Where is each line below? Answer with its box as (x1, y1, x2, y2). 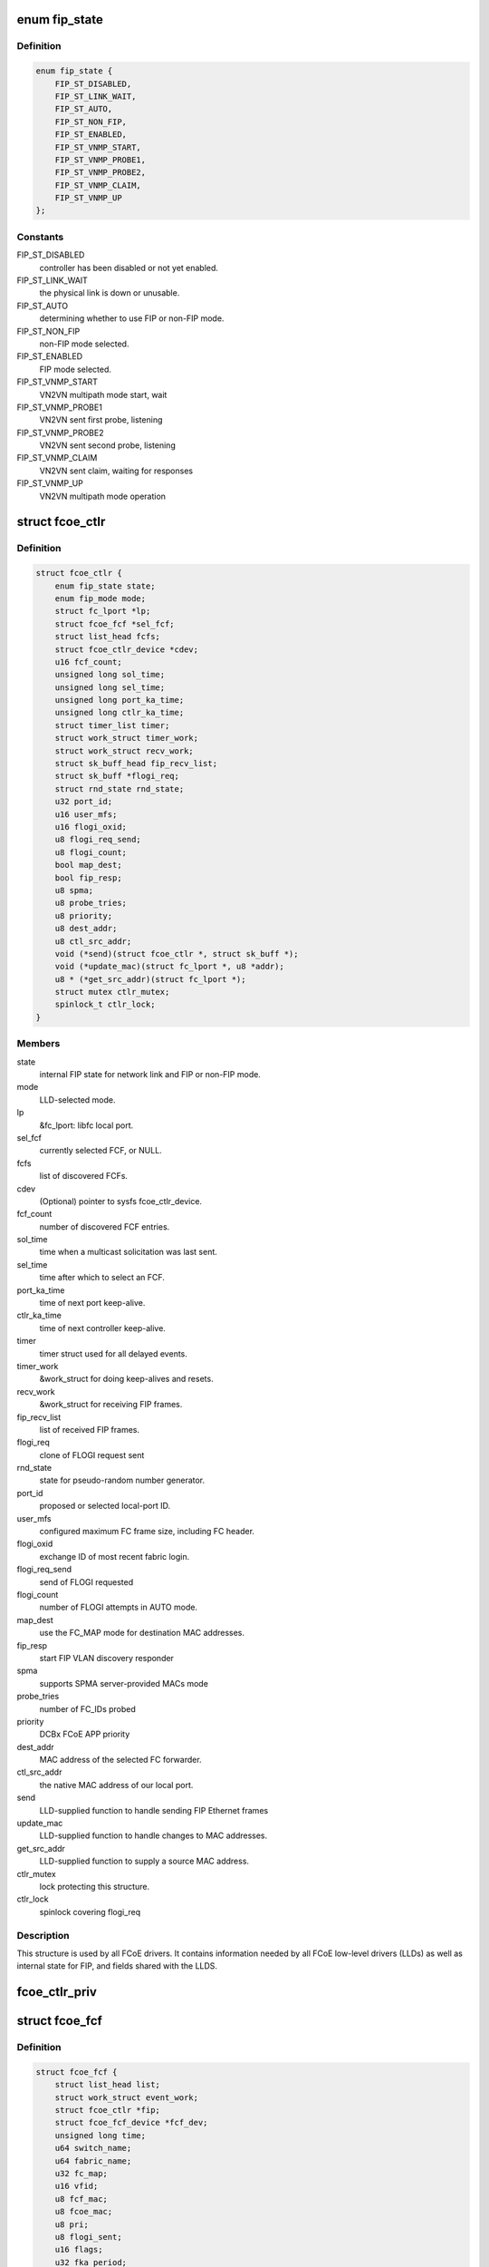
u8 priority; (54, 910, 113, 920)
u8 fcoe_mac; (54, 2206, 113, 2217)
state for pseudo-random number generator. (39, 1474, 206, 1486)
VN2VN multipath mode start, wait (39, 389, 168, 400)
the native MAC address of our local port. (39, 1779, 194, 1790)
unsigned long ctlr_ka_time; (54, 707, 185, 718)
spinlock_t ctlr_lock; (54, 999, 156, 1010)
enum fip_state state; (54, 580, 156, 591)
